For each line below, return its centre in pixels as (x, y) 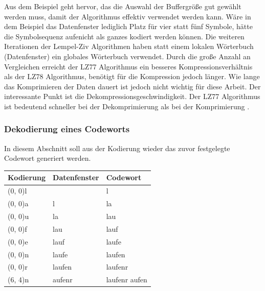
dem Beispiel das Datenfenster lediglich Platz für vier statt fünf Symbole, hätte (128, 26)
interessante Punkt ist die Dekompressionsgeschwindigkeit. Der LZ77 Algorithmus (132, 96)
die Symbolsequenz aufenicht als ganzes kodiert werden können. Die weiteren (124, 36)
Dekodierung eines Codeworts (67, 129)
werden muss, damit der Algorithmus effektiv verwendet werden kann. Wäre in (128, 16)
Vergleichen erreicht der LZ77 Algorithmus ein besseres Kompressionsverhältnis (128, 66)
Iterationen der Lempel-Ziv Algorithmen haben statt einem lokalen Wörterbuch (129, 46)
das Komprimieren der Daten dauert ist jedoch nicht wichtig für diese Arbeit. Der (132, 86)
